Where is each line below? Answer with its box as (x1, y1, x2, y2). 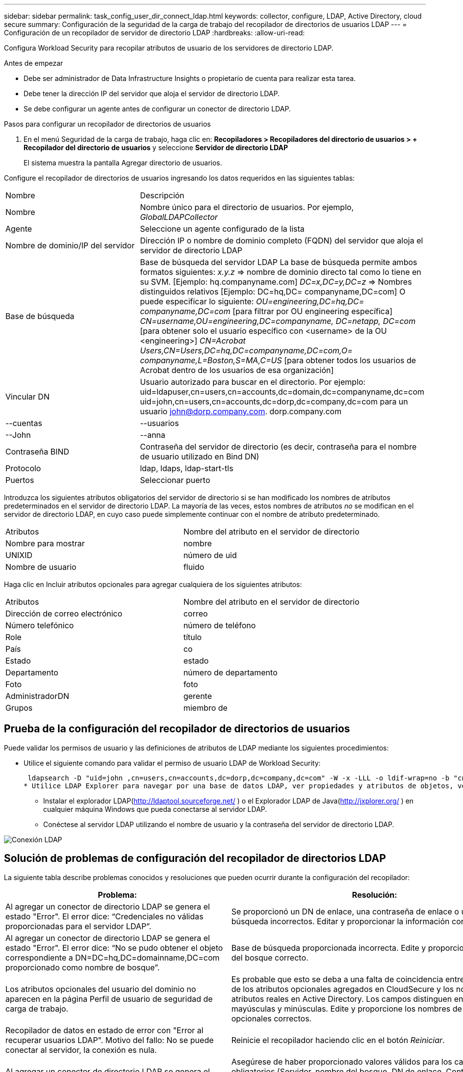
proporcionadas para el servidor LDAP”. (5, 921, 152, 931)
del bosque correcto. (231, 952, 309, 963)
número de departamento (183, 668, 278, 677)
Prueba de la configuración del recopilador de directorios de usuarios (4, 723, 350, 735)
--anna (140, 430, 166, 440)
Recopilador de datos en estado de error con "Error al (5, 1025, 204, 1035)
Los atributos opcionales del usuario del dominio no (5, 984, 196, 994)
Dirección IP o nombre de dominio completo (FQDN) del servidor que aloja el (140, 236, 423, 245)
